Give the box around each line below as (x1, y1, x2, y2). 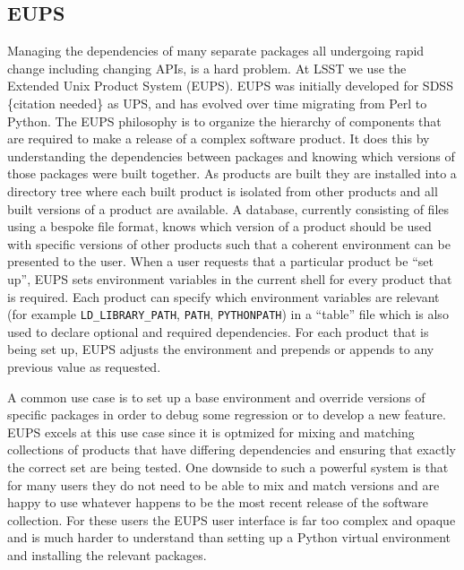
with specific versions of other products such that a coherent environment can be (7, 234, 451, 253)
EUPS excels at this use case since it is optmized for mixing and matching (7, 422, 415, 441)
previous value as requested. (7, 357, 161, 376)
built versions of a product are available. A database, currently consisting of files (7, 199, 450, 218)
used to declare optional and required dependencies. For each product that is (7, 322, 429, 341)
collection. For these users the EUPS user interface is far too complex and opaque (7, 510, 456, 529)
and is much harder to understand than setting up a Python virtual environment (7, 528, 451, 547)
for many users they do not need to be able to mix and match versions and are (7, 475, 440, 494)
